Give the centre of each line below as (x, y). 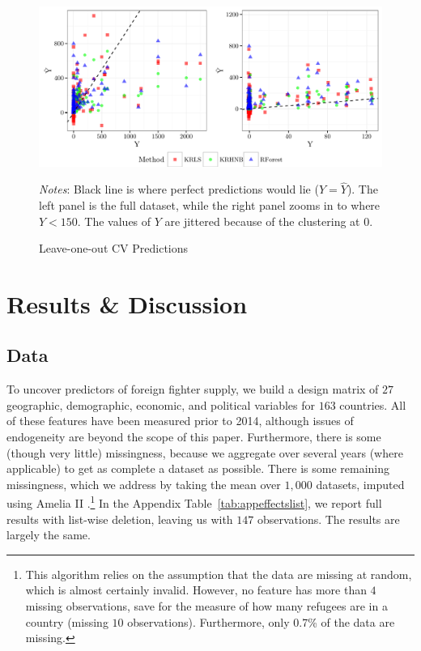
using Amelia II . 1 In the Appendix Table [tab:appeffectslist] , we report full (194, 502)
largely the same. (49, 535)
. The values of (114, 221)
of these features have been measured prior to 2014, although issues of (180, 421)
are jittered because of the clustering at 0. (269, 221)
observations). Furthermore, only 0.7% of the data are (261, 621)
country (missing (67, 621)
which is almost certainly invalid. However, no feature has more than (196, 590)
